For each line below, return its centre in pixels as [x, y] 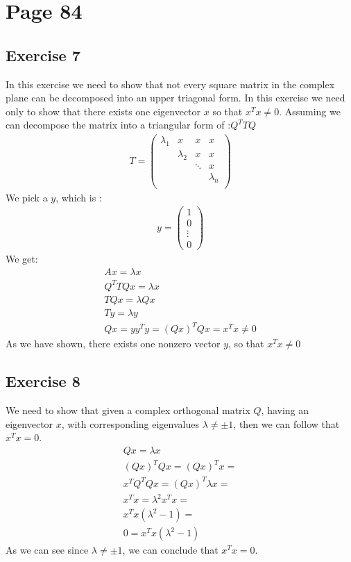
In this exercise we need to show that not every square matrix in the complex [170, 84]
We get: [22, 259]
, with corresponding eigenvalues [130, 423]
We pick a [27, 197]
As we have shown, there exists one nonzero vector [113, 344]
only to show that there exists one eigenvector [103, 111]
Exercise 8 [43, 381]
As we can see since [47, 550]
